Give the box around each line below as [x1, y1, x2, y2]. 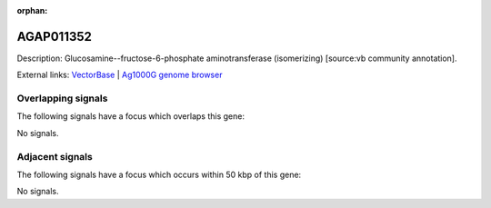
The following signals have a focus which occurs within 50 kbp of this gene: [16, 169, 302, 180]
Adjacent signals [16, 150, 93, 163]
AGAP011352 [16, 28, 93, 45]
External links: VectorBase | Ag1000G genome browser [16, 69, 223, 81]
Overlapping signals [16, 92, 108, 104]
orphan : [16, 5, 48, 15]
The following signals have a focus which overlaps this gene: [16, 111, 245, 122]
